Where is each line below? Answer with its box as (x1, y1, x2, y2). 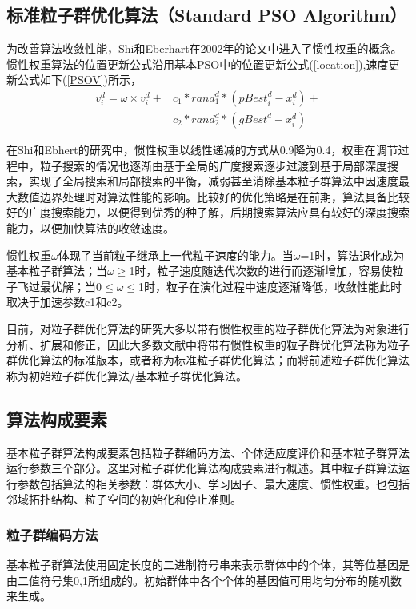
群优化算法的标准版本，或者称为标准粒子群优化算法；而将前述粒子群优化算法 (6, 352, 410, 368)
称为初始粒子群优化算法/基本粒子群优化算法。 (6, 367, 247, 384)
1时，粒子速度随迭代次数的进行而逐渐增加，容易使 (129, 262, 393, 279)
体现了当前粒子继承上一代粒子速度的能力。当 (58, 246, 294, 263)
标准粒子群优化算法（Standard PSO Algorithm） (6, 2, 407, 27)
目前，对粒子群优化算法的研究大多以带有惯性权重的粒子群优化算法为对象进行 (6, 320, 410, 336)
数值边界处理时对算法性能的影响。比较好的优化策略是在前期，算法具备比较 (17, 188, 410, 205)
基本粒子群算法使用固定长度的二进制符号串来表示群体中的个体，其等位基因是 (6, 556, 410, 573)
